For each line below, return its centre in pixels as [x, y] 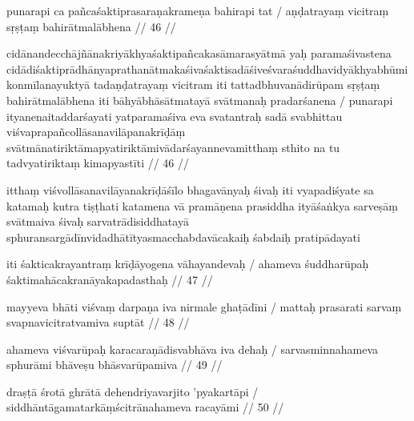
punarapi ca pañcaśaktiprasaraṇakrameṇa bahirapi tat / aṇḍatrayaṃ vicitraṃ [198, 10]
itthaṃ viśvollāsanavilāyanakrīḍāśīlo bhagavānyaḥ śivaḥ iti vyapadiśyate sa [190, 189]
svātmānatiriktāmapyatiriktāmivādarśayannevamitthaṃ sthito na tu [173, 147]
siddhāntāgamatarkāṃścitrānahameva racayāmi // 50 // [145, 407]
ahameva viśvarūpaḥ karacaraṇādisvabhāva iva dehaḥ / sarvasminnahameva [193, 349]
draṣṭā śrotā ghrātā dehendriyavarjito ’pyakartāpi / [133, 391]
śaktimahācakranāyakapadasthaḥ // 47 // [110, 279]
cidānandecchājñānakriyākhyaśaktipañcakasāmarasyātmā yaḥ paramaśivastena [199, 53]
